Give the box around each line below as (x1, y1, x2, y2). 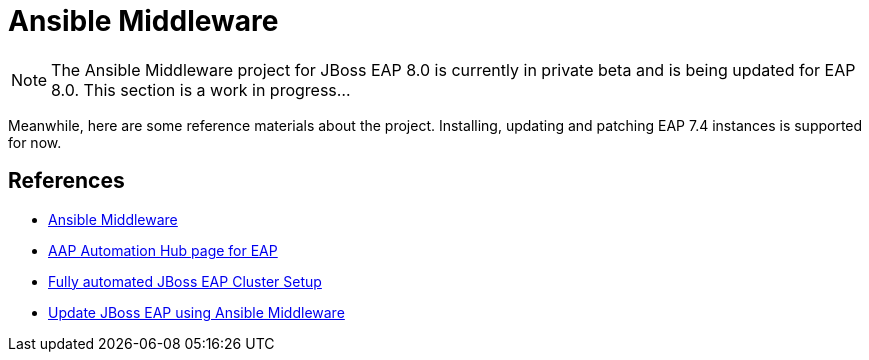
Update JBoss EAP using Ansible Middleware (48, 303, 345, 321)
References (8, 168, 125, 194)
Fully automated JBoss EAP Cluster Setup (48, 272, 322, 290)
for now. (8, 133, 62, 151)
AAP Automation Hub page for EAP (48, 241, 278, 259)
